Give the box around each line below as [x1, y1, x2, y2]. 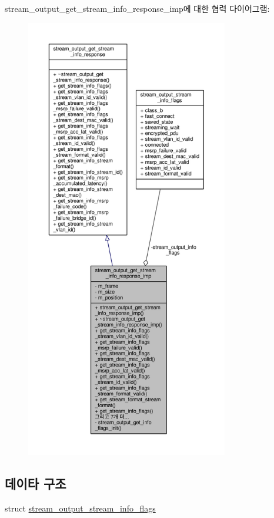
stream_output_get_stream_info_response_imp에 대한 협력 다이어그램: [5, 2, 270, 14]
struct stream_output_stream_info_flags [5, 501, 156, 514]
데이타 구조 [5, 474, 66, 492]
